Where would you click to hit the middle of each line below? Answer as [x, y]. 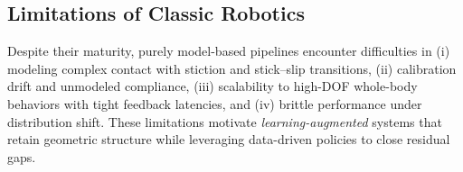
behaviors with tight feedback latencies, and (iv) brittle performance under [215, 103]
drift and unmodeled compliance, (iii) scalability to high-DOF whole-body [213, 86]
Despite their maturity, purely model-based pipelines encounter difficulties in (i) [229, 51]
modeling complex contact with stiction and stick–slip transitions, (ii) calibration [232, 68]
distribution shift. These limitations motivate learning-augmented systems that [225, 121]
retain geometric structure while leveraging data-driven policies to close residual [229, 139]
